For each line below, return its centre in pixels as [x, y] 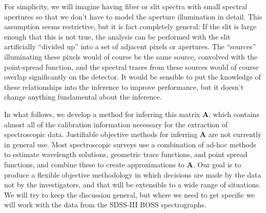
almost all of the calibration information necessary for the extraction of [116, 124]
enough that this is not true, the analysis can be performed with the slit [117, 36]
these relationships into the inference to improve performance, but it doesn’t [124, 86]
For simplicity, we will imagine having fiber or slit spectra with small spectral [126, 6]
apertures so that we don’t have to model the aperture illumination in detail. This [133, 16]
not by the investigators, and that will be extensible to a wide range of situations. [132, 185]
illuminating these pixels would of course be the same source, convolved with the [131, 56]
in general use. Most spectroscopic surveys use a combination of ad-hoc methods [130, 144]
